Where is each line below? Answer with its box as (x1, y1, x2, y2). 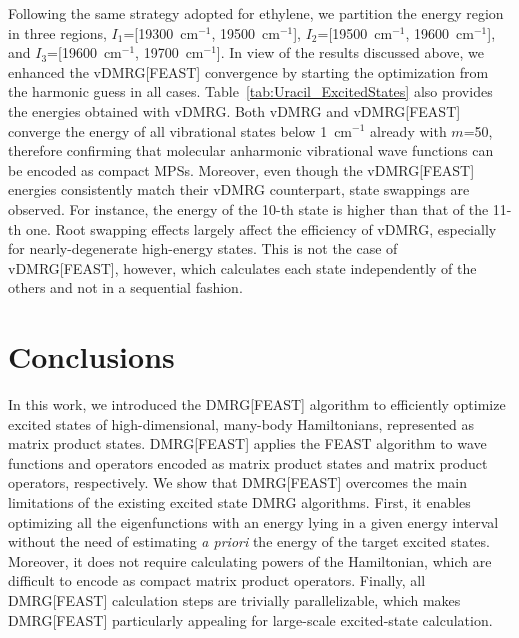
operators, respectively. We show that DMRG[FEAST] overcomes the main (8, 472, 468, 493)
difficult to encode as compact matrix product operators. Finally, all (8, 570, 426, 591)
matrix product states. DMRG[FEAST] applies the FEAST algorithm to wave (8, 433, 487, 454)
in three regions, (8, 22, 107, 43)
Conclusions (8, 336, 175, 377)
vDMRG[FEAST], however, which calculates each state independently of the (8, 257, 477, 278)
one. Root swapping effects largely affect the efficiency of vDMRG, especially (25, 218, 497, 239)
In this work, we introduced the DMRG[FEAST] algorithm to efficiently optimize (8, 394, 506, 415)
